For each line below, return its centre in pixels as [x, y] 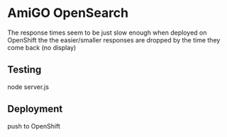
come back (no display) [42, 47]
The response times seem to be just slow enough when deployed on [107, 32]
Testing [24, 70]
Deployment [35, 109]
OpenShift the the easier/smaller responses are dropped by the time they [114, 40]
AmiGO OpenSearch [68, 13]
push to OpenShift [34, 126]
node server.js [28, 87]
